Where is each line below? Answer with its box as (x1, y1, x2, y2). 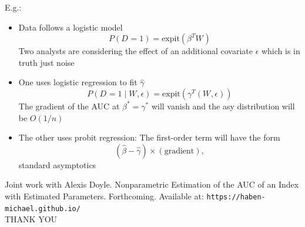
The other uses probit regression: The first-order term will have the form (18, 131, 280, 143)
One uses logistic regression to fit (18, 76, 138, 88)
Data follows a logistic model (18, 21, 123, 33)
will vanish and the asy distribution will (151, 99, 295, 112)
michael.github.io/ (5, 204, 81, 213)
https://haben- (206, 192, 266, 201)
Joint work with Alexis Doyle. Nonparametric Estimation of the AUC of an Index (5, 178, 299, 191)
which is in (261, 45, 300, 57)
